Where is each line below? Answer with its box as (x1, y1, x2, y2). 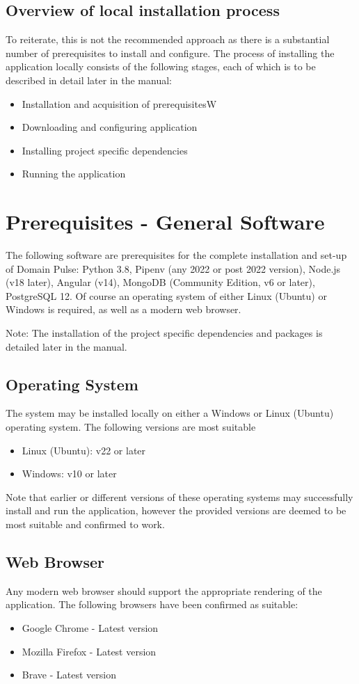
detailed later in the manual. (6, 339, 127, 353)
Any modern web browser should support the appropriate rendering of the (6, 583, 322, 598)
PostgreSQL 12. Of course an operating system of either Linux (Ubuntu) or (6, 288, 327, 303)
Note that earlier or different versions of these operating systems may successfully (6, 489, 353, 504)
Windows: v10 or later (22, 466, 117, 481)
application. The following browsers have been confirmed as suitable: (6, 597, 298, 612)
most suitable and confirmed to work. (6, 517, 165, 531)
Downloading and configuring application (22, 120, 198, 134)
